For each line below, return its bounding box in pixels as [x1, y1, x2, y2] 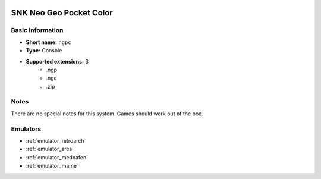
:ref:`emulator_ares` [26, 146, 74, 153]
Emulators [11, 125, 42, 133]
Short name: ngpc [26, 39, 71, 46]
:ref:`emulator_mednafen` [26, 153, 89, 161]
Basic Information [11, 26, 64, 34]
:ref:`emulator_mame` [26, 162, 78, 169]
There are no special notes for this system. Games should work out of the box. [11, 110, 203, 117]
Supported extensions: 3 [26, 58, 89, 65]
